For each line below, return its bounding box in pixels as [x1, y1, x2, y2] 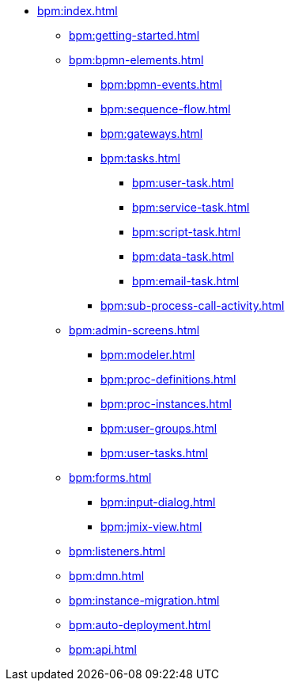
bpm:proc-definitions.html [100, 372, 236, 386]
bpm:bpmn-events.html [100, 78, 222, 91]
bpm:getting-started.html [69, 29, 200, 42]
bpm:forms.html [69, 471, 152, 484]
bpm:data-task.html [132, 250, 234, 263]
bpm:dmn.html [69, 569, 145, 582]
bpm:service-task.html [132, 200, 250, 214]
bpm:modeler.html [100, 348, 195, 361]
